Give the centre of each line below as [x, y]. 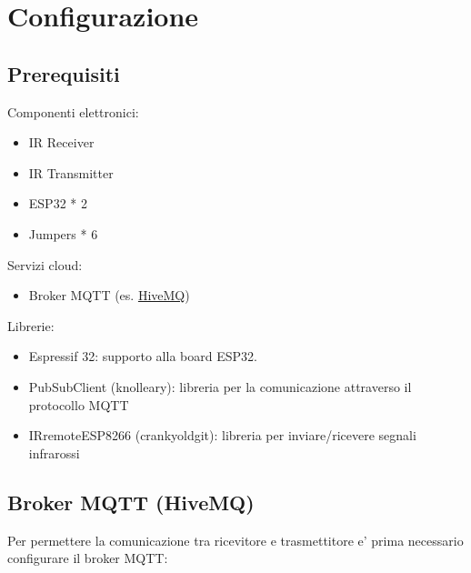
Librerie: [31, 325]
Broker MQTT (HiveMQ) [131, 502]
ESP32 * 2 [58, 203]
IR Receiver [61, 142]
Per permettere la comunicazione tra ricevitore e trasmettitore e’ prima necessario [235, 540]
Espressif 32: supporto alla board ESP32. [143, 356]
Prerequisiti [64, 73]
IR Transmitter [71, 172]
